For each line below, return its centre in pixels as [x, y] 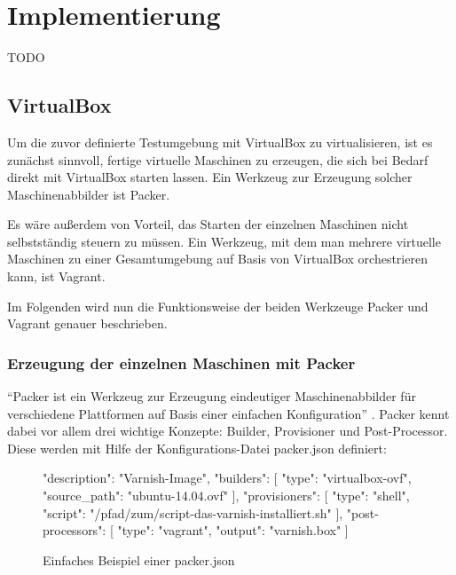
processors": [75, 530]
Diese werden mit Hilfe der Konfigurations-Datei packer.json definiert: [197, 448]
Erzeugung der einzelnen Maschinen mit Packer [181, 362]
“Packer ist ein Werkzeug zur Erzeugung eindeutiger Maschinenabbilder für [212, 396]
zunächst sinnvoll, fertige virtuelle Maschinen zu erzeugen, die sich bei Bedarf [218, 159]
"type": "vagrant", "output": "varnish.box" [229, 530]
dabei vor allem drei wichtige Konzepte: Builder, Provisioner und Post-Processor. [228, 431]
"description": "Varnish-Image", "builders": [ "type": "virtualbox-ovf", [227, 478]
